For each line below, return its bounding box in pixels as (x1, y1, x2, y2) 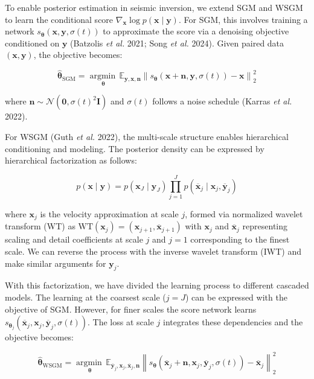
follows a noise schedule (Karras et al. (152, 95, 292, 107)
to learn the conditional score (5, 13, 114, 25)
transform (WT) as (5, 220, 75, 232)
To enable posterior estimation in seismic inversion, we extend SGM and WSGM (5, 1, 303, 13)
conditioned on (5, 36, 60, 49)
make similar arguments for (5, 256, 106, 269)
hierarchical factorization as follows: (5, 154, 137, 167)
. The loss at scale (88, 316, 154, 328)
